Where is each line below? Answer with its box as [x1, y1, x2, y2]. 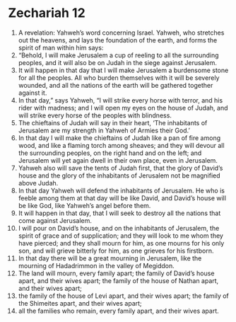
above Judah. [18, 178, 59, 187]
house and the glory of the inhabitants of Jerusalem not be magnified [18, 171, 221, 180]
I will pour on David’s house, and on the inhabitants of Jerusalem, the [18, 224, 220, 232]
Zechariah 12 [8, 5, 85, 21]
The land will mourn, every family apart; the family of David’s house [18, 269, 215, 277]
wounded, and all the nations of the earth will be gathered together [18, 81, 213, 89]
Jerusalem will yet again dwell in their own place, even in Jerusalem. [18, 156, 218, 164]
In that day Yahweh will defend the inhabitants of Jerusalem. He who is [18, 186, 225, 195]
